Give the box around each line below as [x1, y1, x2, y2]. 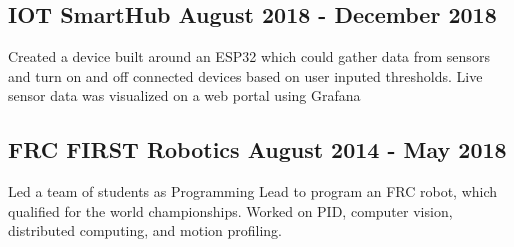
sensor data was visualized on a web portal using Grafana [8, 85, 361, 106]
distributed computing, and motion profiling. [8, 220, 283, 241]
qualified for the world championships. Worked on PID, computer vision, [8, 200, 453, 221]
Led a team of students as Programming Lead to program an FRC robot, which [8, 181, 498, 202]
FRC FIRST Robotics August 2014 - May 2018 [8, 134, 507, 165]
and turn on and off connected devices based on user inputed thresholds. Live [8, 65, 483, 86]
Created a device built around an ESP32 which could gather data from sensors [8, 46, 490, 67]
